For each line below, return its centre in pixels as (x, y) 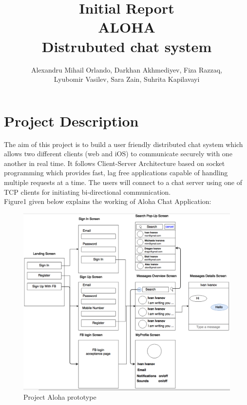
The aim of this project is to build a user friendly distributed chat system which (123, 144)
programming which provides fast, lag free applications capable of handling (116, 173)
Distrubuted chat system (127, 46)
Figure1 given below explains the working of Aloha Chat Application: (108, 201)
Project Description (71, 120)
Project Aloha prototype (60, 397)
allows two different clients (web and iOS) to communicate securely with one (118, 154)
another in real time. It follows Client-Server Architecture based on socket (114, 163)
